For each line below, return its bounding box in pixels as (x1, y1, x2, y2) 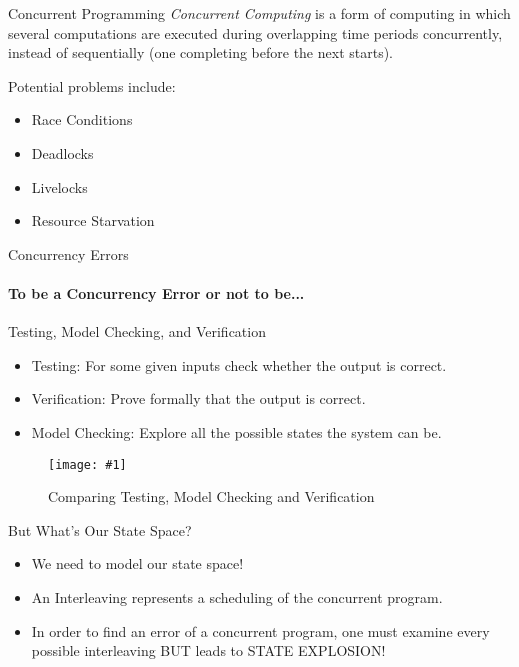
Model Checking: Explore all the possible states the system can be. (31, 421, 442, 442)
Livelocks (31, 176, 88, 197)
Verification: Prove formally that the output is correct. (31, 388, 366, 409)
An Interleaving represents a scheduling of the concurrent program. (31, 586, 443, 607)
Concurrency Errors (8, 243, 129, 264)
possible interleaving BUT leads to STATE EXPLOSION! (31, 640, 386, 661)
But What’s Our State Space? (8, 519, 192, 540)
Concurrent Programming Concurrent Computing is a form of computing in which (8, 3, 511, 23)
